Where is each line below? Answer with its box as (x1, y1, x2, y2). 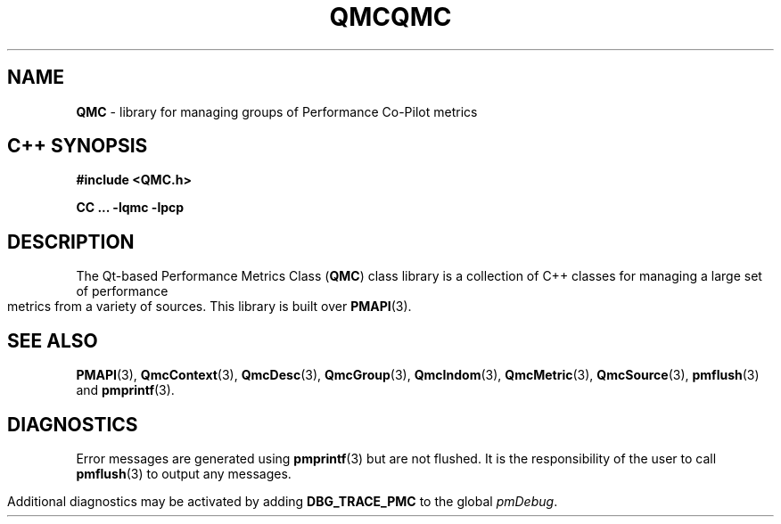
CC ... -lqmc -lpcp (76, 200, 185, 216)
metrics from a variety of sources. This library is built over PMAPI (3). (7, 299, 412, 315)
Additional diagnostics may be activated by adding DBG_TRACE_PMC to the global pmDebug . (7, 493, 558, 509)
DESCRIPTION (7, 230, 135, 253)
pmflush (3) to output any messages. (76, 465, 292, 481)
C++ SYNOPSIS (7, 135, 148, 158)
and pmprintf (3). (76, 382, 175, 398)
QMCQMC (329, 2, 452, 32)
